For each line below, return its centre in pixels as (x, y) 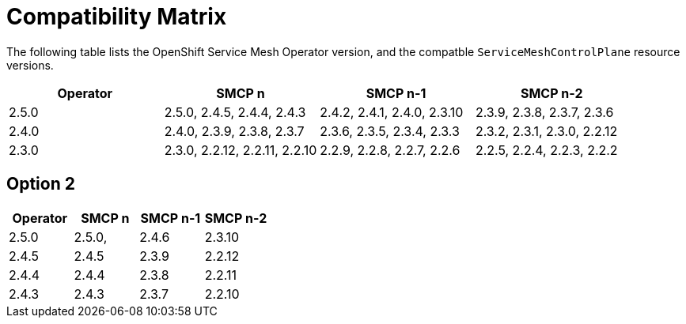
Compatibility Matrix (117, 17)
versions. (30, 65)
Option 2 (41, 184)
